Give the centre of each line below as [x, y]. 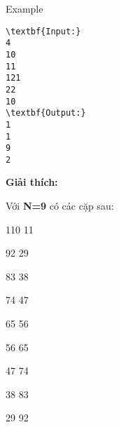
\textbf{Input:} [43, 31]
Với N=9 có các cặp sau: [60, 206]
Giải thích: [32, 182]
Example [24, 8]
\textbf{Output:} [46, 113]
